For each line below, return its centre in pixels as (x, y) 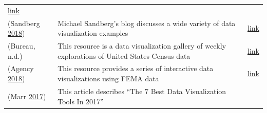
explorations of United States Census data (124, 55)
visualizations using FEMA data (108, 78)
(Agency (21, 68)
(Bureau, (22, 46)
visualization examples (93, 33)
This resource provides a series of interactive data (136, 68)
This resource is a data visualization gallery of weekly (142, 46)
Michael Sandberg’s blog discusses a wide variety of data (147, 23)
